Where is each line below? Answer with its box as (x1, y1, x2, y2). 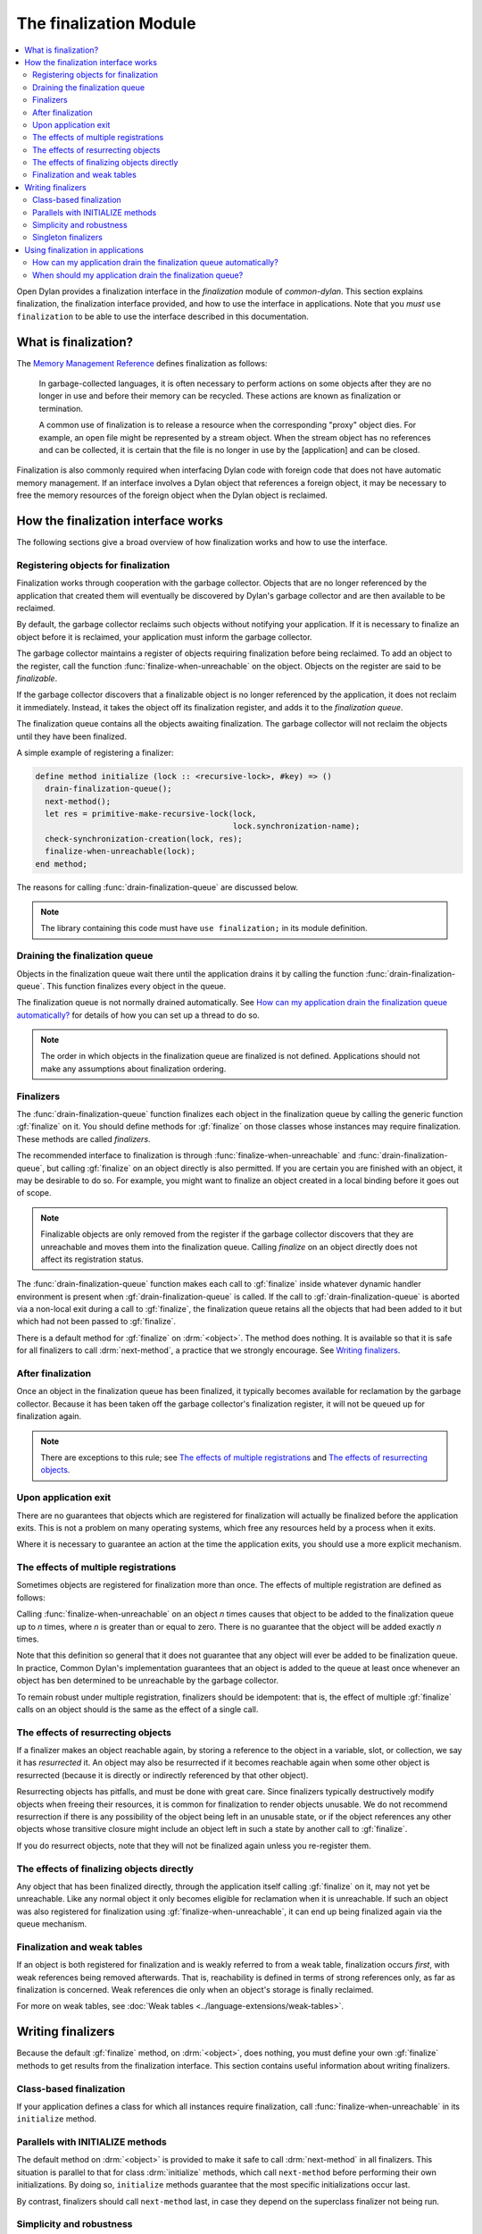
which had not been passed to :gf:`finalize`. (16, 1316, 177, 1327)
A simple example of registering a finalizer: (16, 747, 174, 758)
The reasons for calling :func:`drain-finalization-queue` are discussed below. (16, 881, 299, 893)
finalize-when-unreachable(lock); (45, 846, 196, 857)
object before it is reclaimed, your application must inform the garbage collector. (16, 631, 312, 642)
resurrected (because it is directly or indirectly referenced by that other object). (16, 1769, 309, 1780)
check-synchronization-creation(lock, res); (45, 834, 243, 844)
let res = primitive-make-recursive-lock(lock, (45, 809, 257, 819)
